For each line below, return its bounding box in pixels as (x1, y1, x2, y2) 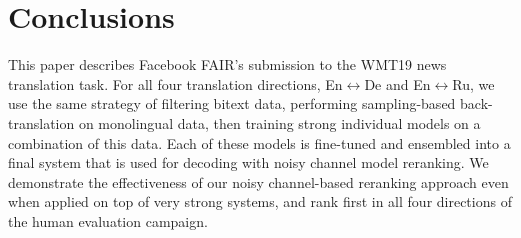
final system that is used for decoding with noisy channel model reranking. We (8, 152, 489, 173)
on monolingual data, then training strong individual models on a (78, 112, 481, 133)
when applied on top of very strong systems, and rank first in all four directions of (8, 191, 512, 212)
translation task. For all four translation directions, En (8, 73, 343, 94)
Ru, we (452, 73, 495, 94)
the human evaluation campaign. (8, 210, 208, 231)
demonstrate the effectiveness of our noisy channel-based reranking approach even (8, 171, 509, 192)
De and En (364, 73, 431, 94)
